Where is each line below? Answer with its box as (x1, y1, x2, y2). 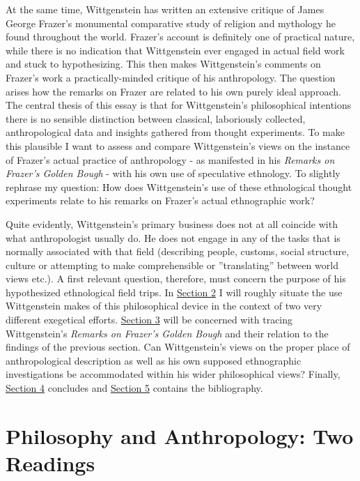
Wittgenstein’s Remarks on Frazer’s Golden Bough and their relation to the (6, 326, 329, 340)
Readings (6, 449, 95, 477)
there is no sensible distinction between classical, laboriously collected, (6, 111, 306, 125)
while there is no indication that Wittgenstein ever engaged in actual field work (6, 43, 345, 57)
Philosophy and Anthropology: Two (6, 421, 354, 450)
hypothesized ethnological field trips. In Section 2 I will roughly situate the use (6, 284, 343, 299)
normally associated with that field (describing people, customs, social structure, (6, 244, 350, 259)
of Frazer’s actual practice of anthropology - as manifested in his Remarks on (6, 152, 335, 167)
